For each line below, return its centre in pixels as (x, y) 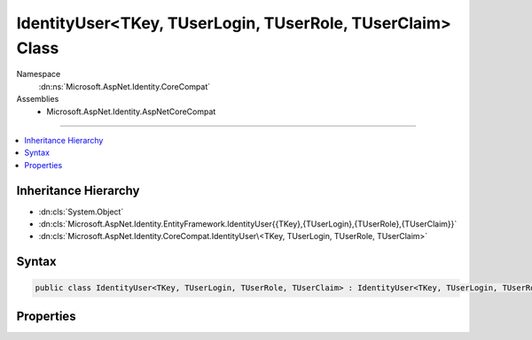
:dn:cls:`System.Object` (81, 212)
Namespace (39, 74)
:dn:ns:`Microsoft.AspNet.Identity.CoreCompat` (125, 86)
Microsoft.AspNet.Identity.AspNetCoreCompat (131, 112)
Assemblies (38, 99)
